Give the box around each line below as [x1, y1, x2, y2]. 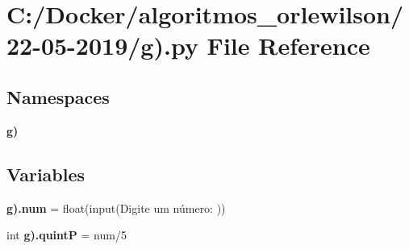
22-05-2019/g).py [6, 29, 198, 62]
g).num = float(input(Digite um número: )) [6, 199, 226, 216]
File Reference [207, 29, 370, 62]
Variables [6, 161, 86, 186]
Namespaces [6, 84, 110, 109]
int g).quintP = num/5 [6, 226, 127, 243]
